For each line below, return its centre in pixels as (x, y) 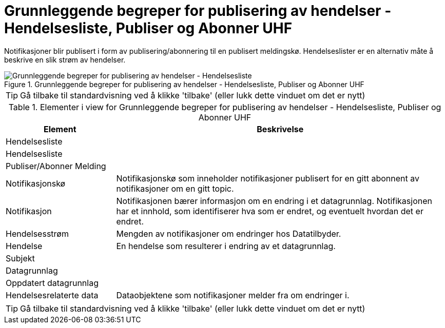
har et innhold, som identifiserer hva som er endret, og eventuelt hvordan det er (270, 211)
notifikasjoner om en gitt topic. (175, 188)
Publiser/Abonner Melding (56, 166)
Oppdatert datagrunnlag (52, 283)
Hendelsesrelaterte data (52, 295)
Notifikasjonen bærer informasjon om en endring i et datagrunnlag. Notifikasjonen (274, 201)
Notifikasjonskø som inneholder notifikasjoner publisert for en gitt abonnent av (268, 178)
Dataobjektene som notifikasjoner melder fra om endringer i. (233, 295)
